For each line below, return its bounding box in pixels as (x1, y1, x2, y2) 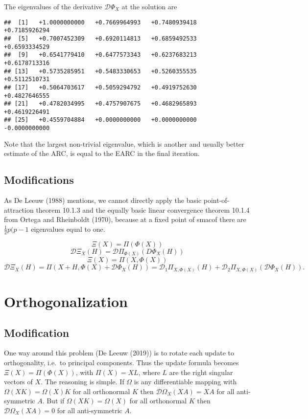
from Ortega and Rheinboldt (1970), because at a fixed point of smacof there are (4, 214, 246, 224)
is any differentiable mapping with (134, 376, 237, 387)
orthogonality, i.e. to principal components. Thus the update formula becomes (4, 357, 239, 367)
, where (138, 367, 160, 377)
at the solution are (121, 1, 177, 11)
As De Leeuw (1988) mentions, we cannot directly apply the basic (4, 195, 202, 205)
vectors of (4, 376, 33, 387)
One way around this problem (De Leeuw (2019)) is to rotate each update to (4, 348, 235, 358)
